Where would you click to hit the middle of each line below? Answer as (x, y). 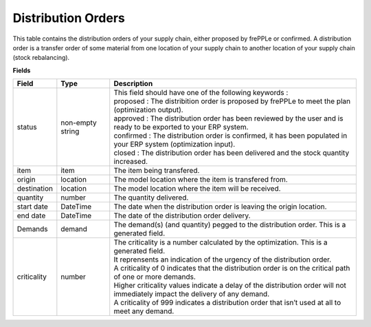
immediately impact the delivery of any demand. (192, 294)
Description (133, 84)
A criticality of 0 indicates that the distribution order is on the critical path (232, 268)
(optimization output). (148, 110)
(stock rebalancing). (41, 58)
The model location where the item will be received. (197, 189)
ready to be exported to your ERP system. (181, 127)
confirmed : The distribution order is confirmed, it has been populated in (231, 136)
